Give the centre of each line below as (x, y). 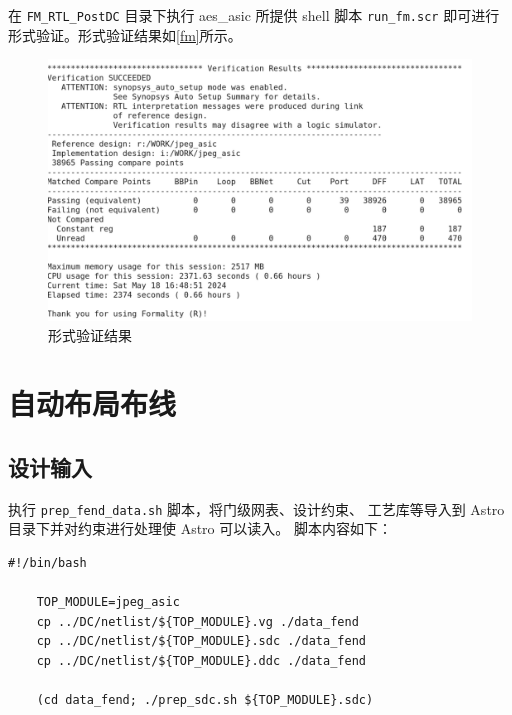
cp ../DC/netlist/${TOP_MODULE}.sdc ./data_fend (201, 641)
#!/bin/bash (47, 562)
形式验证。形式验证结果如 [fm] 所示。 (125, 34)
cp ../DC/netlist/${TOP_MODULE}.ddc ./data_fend (201, 660)
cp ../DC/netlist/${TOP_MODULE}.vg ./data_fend (197, 621)
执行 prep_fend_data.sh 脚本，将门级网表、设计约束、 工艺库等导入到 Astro (256, 508)
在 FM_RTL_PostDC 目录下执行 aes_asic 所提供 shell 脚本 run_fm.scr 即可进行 (254, 15)
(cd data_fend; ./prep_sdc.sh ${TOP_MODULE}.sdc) (205, 700)
